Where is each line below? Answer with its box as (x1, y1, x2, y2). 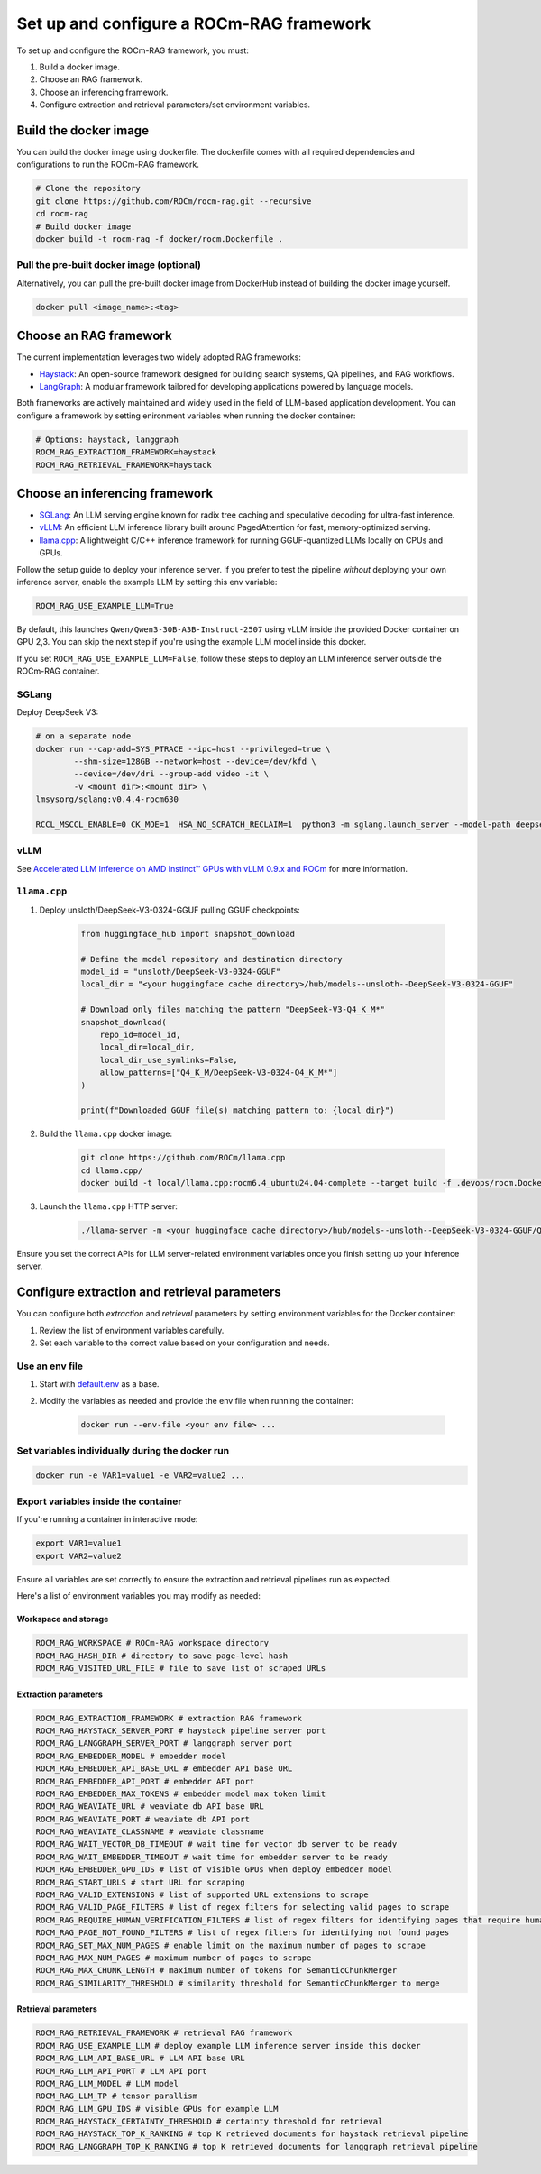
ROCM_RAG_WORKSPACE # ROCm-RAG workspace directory (35, 1637, 270, 1648)
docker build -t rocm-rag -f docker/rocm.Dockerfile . (35, 234, 283, 243)
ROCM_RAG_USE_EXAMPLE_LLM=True (35, 601, 175, 610)
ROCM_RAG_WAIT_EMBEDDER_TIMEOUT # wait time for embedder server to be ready (35, 1851, 388, 1862)
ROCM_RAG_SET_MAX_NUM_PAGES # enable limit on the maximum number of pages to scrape (35, 1940, 426, 1950)
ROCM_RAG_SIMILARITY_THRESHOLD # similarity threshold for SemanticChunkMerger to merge (35, 1977, 441, 1988)
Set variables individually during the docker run (16, 1444, 230, 1456)
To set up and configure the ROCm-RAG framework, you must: (16, 45, 250, 56)
